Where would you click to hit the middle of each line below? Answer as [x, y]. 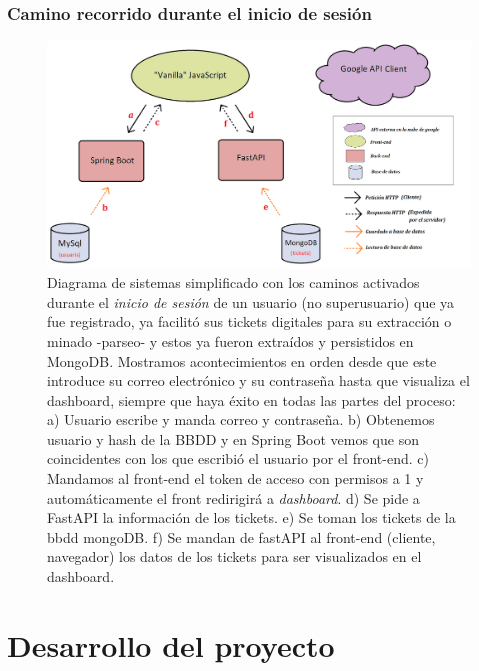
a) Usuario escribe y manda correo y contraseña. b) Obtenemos [241, 419]
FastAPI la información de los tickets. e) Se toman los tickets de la [251, 517]
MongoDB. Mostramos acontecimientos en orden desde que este [242, 360]
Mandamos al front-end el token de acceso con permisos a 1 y [235, 478]
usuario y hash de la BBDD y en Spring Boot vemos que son [233, 438]
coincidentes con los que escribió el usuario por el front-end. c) [238, 458]
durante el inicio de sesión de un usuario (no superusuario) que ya [251, 301]
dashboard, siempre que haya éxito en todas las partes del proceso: [251, 399]
